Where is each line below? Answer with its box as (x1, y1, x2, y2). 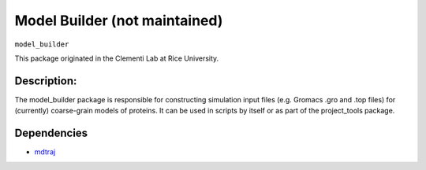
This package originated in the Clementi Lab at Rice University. (14, 54, 219, 63)
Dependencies (14, 127, 88, 140)
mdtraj (34, 147, 56, 157)
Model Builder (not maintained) (14, 12, 223, 29)
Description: (14, 74, 77, 87)
